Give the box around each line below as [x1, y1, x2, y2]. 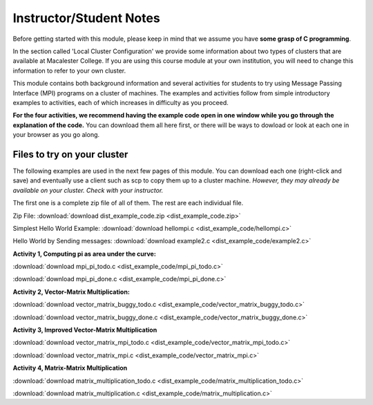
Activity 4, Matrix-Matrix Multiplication [12, 364, 128, 373]
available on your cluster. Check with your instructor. [12, 186, 164, 194]
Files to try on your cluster [12, 149, 128, 160]
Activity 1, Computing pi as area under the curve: [12, 249, 157, 258]
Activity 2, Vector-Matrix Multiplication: [12, 288, 131, 296]
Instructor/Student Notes [12, 10, 160, 26]
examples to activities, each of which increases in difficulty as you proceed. [12, 98, 229, 106]
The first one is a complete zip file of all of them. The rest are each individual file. [12, 199, 244, 207]
